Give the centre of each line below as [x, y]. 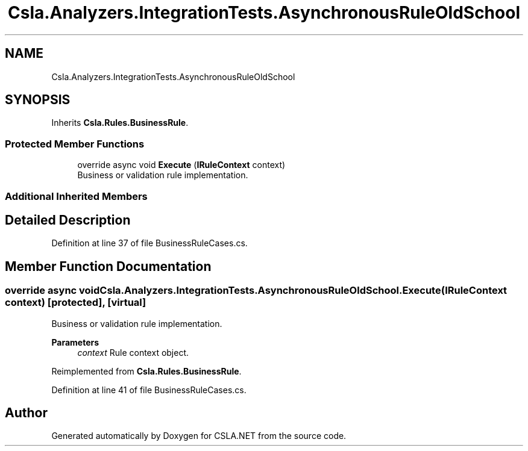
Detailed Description [68, 220]
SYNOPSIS [38, 100]
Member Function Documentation [108, 266]
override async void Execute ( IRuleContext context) [181, 165]
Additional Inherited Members [76, 196]
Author [26, 413]
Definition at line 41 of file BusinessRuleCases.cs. [149, 390]
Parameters [75, 342]
